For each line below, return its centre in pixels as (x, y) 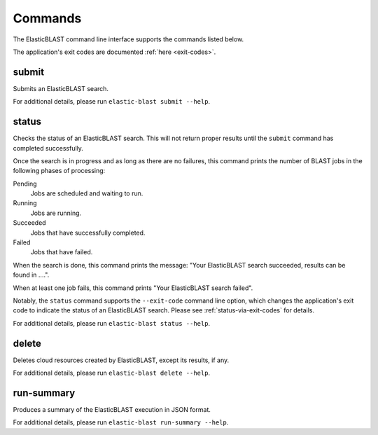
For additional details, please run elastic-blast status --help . (111, 323)
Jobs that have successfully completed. (88, 233)
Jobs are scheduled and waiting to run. (87, 193)
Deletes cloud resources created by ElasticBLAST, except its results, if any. (121, 360)
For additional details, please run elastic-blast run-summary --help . (121, 422)
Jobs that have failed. (62, 252)
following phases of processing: (59, 171)
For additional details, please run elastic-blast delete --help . (111, 373)
